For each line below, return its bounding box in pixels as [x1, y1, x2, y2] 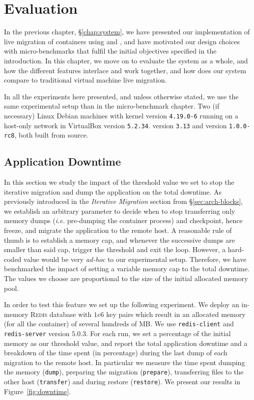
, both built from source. [14, 130, 88, 140]
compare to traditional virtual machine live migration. [4, 75, 167, 85]
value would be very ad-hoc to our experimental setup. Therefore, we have [24, 254, 247, 264]
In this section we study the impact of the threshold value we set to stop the [4, 177, 234, 187]
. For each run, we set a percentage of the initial [85, 328, 231, 339]
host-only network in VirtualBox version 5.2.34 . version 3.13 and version [4, 120, 227, 130]
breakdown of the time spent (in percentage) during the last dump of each [4, 347, 227, 358]
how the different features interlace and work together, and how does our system [4, 65, 246, 75]
